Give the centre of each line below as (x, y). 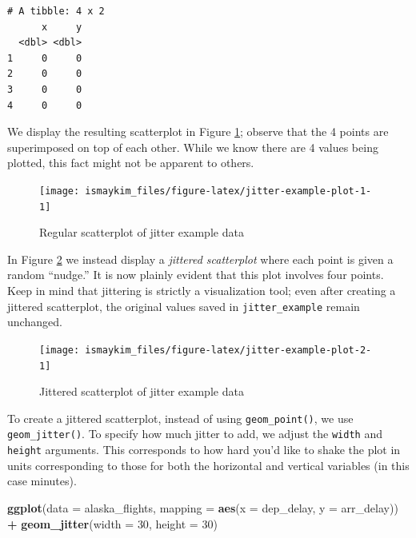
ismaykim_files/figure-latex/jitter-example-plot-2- (228, 350)
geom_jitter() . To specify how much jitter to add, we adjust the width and (195, 434)
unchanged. (35, 322)
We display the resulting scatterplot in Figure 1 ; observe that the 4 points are (198, 132)
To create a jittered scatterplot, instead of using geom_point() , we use (180, 418)
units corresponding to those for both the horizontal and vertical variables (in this (208, 465)
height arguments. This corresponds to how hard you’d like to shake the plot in (204, 450)
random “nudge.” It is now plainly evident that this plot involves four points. (196, 275)
